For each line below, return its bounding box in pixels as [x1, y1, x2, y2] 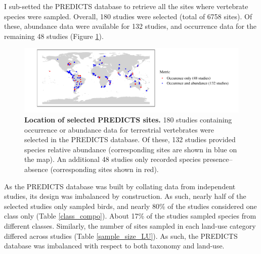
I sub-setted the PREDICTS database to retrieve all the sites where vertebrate [4, 1, 248, 11]
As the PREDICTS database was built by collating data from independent [4, 181, 236, 191]
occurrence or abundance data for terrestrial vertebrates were [24, 124, 214, 135]
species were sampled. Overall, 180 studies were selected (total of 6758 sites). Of [4, 11, 252, 21]
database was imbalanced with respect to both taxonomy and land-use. [4, 240, 225, 251]
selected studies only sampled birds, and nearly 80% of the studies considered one [4, 200, 257, 211]
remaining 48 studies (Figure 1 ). [4, 30, 104, 41]
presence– [203, 154, 233, 164]
